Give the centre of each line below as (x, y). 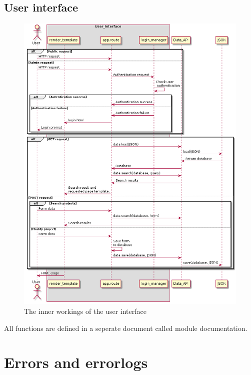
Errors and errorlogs (76, 362)
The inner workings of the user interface (85, 311)
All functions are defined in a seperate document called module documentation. (126, 328)
